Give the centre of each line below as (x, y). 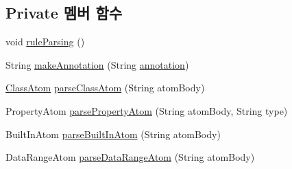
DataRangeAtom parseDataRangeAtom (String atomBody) (130, 157)
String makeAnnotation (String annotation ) (97, 64)
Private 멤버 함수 (64, 13)
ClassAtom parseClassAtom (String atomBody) (105, 88)
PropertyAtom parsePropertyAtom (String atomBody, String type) (147, 110)
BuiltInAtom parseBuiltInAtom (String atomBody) (113, 134)
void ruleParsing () (45, 42)
